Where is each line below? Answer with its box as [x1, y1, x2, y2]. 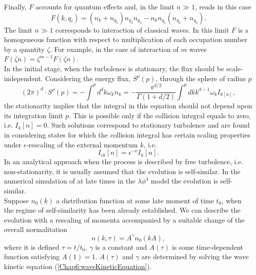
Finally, [4, 1, 27, 11]
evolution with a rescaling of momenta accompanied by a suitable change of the [4, 214, 245, 225]
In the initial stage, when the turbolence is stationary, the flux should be [4, 63, 224, 73]
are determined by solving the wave [141, 251, 249, 262]
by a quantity [4, 44, 45, 54]
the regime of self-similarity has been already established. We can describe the [4, 205, 241, 215]
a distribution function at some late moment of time [56, 195, 214, 205]
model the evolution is [151, 176, 218, 186]
